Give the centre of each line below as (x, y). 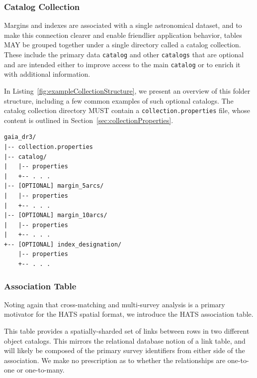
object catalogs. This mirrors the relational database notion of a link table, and (125, 340)
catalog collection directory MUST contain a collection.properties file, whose (127, 110)
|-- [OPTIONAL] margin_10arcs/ (56, 215)
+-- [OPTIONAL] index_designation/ (63, 244)
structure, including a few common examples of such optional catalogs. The (119, 100)
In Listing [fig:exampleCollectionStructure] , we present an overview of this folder (127, 90)
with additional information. (47, 74)
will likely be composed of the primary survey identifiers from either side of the (125, 350)
